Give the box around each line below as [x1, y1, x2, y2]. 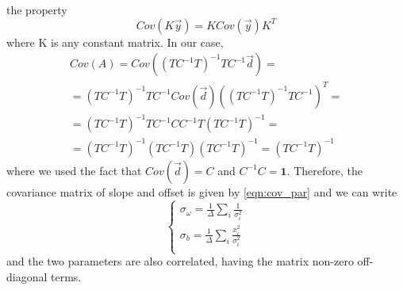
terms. [51, 268, 82, 284]
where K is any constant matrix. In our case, [6, 33, 224, 50]
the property [6, 2, 67, 17]
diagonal [6, 268, 48, 284]
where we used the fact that [6, 162, 142, 178]
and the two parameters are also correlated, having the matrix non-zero [6, 253, 354, 269]
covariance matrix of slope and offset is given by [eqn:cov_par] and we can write [6, 183, 397, 200]
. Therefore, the [286, 162, 363, 178]
